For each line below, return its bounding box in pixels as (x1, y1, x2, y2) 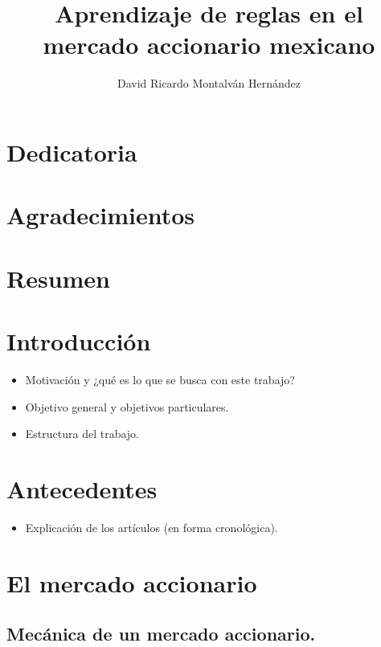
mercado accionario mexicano (43, 28, 375, 61)
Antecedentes (6, 472, 158, 505)
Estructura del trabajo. (25, 425, 140, 442)
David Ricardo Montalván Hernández (117, 75, 301, 92)
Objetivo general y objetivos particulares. (25, 398, 229, 415)
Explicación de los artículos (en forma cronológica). (25, 518, 278, 535)
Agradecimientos (6, 199, 195, 231)
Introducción (6, 325, 151, 358)
